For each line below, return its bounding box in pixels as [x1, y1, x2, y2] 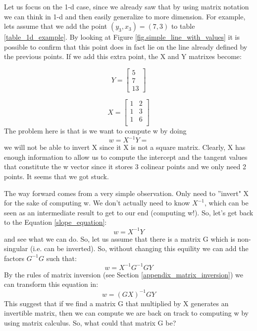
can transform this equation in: [4, 279, 99, 289]
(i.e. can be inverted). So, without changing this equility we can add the [30, 243, 249, 254]
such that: [46, 253, 77, 263]
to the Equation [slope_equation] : [4, 217, 107, 227]
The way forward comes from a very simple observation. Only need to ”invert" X [4, 188, 249, 198]
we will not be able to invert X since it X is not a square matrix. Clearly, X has [4, 142, 246, 152]
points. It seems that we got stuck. [4, 171, 109, 182]
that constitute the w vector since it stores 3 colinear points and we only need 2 [4, 161, 246, 172]
